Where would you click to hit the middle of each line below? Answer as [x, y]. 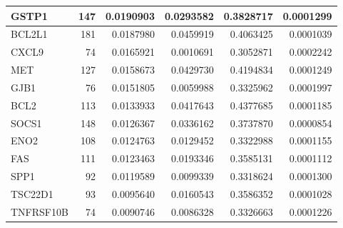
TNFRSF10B [40, 211]
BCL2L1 [29, 34]
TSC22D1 [32, 193]
